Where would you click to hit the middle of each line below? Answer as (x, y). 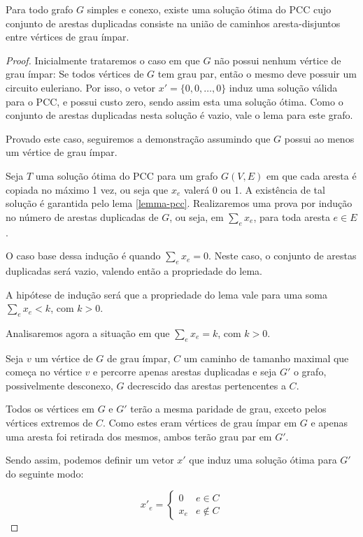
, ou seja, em (197, 216)
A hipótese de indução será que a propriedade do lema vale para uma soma (167, 294)
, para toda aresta (292, 216)
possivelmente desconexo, (59, 385)
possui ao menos (319, 138)
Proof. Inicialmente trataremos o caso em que (103, 60)
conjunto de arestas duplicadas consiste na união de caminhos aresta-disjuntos (173, 23)
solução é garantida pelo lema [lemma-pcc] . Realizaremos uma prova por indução (179, 203)
